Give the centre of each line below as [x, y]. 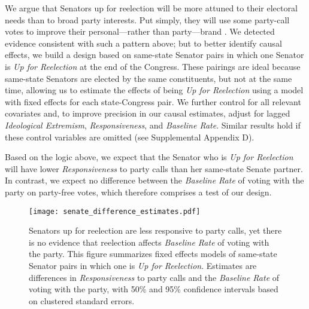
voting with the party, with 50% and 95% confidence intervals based [154, 289]
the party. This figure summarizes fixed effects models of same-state [153, 254]
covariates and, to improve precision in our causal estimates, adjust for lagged [148, 113]
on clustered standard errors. [82, 300]
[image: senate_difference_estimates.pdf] [115, 211]
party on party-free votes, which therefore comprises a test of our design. [138, 192]
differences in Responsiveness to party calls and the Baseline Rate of [154, 277]
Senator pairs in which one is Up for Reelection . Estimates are [143, 265]
